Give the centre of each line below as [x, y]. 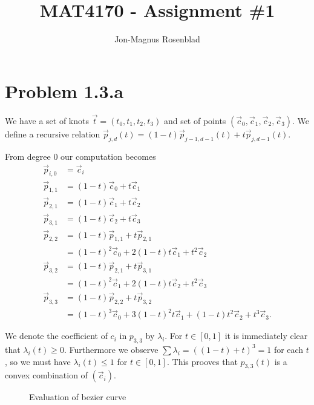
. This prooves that [202, 361]
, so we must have [38, 361]
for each [289, 349]
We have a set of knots [47, 120]
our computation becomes [108, 156]
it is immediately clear [266, 336]
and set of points [195, 120]
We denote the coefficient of [56, 336]
